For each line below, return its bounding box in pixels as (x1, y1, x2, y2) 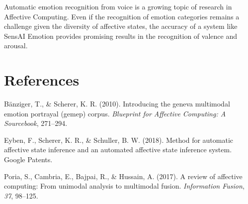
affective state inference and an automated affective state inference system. (4, 144, 232, 155)
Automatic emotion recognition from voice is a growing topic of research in (4, 1, 232, 11)
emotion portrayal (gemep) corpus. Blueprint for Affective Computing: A (4, 108, 226, 118)
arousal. (4, 40, 28, 51)
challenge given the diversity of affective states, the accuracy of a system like (4, 21, 238, 31)
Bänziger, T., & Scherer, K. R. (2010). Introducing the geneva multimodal (4, 99, 230, 109)
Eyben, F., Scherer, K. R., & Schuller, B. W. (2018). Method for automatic (4, 134, 234, 145)
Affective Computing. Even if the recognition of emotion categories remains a (4, 11, 240, 21)
